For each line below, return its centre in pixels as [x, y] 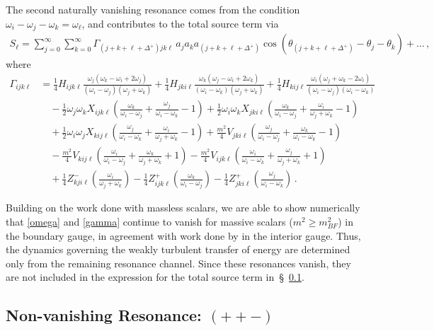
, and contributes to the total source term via [180, 23]
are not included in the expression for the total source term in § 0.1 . [155, 277]
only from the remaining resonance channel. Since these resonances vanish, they [178, 263]
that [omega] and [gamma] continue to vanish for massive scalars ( [149, 222]
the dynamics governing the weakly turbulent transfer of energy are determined [178, 249]
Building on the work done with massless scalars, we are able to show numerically [183, 208]
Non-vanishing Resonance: [104, 315]
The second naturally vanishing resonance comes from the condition [153, 9]
